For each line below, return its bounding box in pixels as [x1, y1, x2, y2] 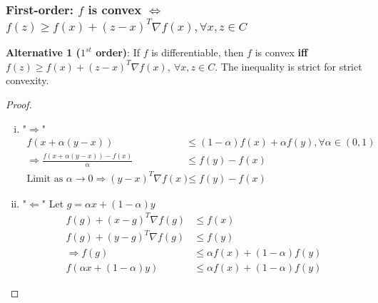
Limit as [26, 173, 63, 184]
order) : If [96, 45, 140, 60]
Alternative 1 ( [6, 45, 81, 60]
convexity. [6, 73, 49, 88]
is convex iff [255, 45, 308, 60]
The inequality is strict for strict [220, 58, 362, 73]
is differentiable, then [151, 45, 244, 60]
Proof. [6, 96, 32, 111]
